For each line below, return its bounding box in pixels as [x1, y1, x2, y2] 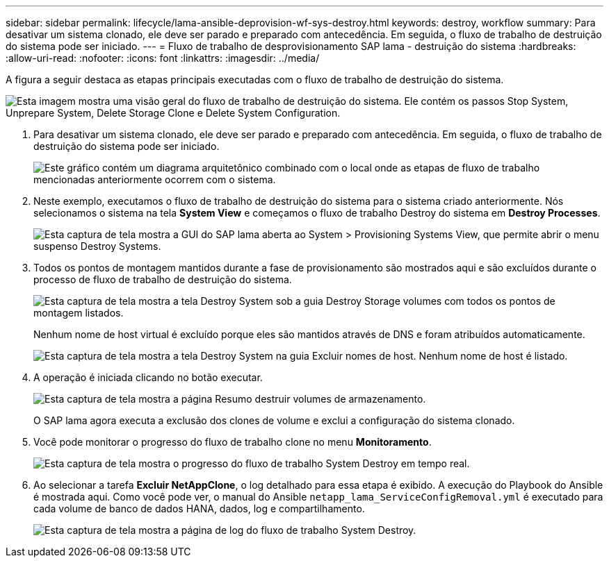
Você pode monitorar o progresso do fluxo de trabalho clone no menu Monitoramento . [33, 436, 432, 448]
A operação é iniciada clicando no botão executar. [33, 371, 263, 383]
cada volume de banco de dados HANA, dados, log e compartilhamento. [33, 503, 365, 514]
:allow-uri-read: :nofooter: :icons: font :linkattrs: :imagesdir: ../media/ [6, 52, 320, 64]
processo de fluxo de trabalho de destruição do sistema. [33, 274, 292, 285]
